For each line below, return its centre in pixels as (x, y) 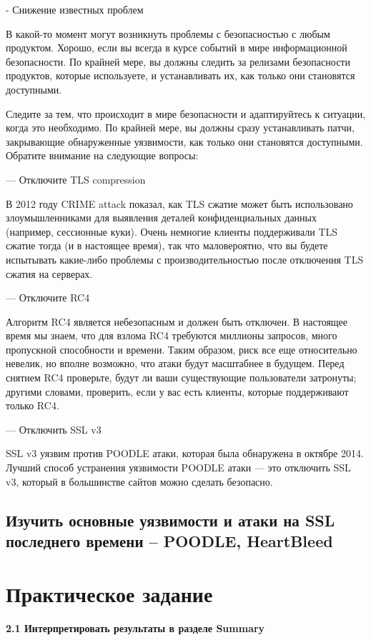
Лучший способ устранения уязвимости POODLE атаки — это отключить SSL (178, 467)
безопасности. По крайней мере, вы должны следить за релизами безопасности (178, 61)
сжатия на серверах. (49, 273)
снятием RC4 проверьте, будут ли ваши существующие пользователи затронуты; (181, 377)
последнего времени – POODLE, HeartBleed (169, 541)
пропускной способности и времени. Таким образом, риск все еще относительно (182, 349)
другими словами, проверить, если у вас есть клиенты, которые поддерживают (177, 391)
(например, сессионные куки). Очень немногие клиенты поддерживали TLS (172, 231)
